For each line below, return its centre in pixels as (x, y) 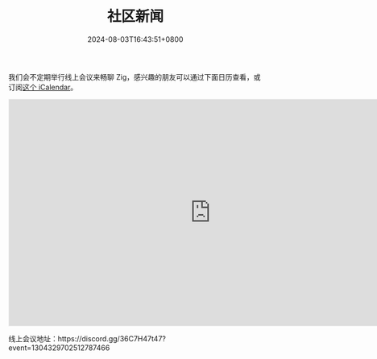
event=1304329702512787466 (59, 348)
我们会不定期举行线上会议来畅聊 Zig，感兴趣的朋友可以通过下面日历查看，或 (135, 76)
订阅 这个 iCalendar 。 (43, 87)
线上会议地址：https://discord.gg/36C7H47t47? (87, 338)
